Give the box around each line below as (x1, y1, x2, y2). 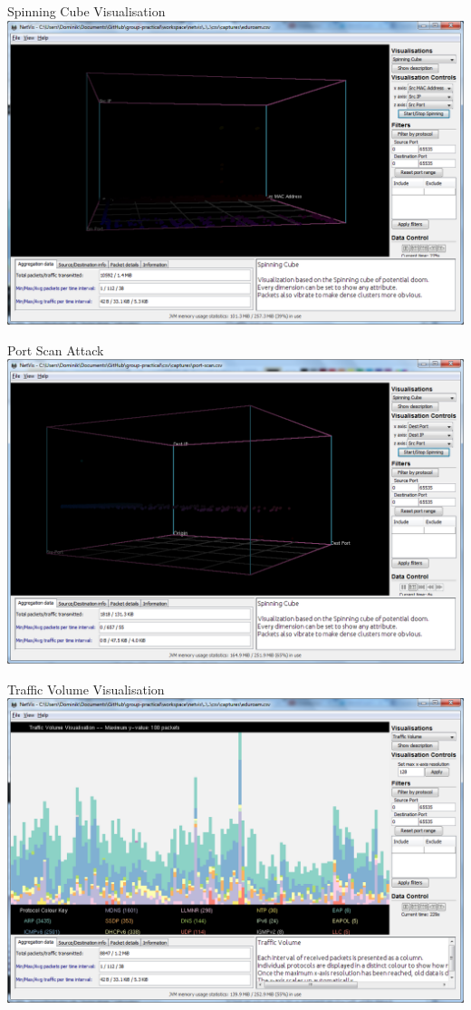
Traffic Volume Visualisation (7, 679, 165, 698)
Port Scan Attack (7, 340, 104, 359)
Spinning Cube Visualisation (7, 2, 166, 20)
